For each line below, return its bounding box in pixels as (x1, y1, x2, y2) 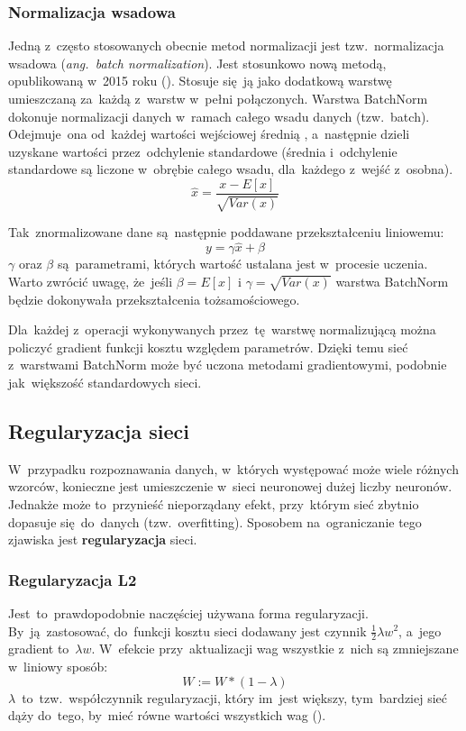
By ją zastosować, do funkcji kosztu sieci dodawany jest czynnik (8, 621, 367, 640)
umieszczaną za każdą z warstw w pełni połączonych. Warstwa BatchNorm (8, 89, 428, 107)
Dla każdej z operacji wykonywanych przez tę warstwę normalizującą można (8, 320, 436, 339)
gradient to (8, 639, 69, 658)
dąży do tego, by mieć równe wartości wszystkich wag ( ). (8, 706, 326, 725)
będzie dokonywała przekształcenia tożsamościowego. (8, 289, 300, 308)
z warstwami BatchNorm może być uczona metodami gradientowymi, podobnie (8, 355, 447, 374)
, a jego (398, 621, 442, 640)
